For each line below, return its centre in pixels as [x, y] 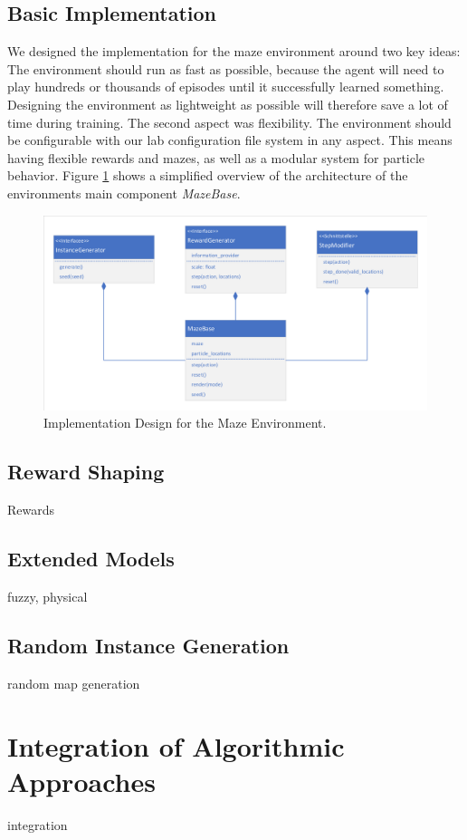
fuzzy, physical [48, 597]
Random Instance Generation [148, 646]
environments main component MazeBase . [124, 193]
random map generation [74, 683]
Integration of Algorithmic [176, 745]
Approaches [81, 781]
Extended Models [91, 559]
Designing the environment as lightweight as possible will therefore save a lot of [228, 104]
